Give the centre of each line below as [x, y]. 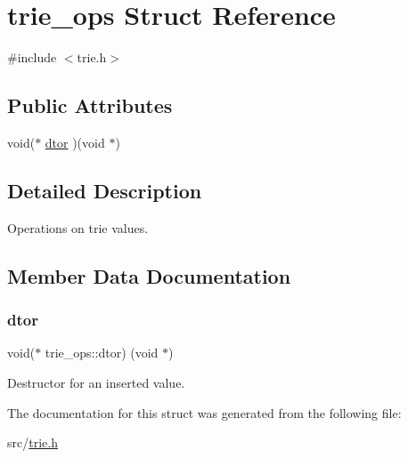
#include [32, 57]
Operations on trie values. [78, 227]
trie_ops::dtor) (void [102, 353]
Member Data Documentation [149, 275]
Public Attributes [90, 105]
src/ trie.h [33, 442]
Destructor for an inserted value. [96, 382]
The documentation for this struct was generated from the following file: [204, 412]
